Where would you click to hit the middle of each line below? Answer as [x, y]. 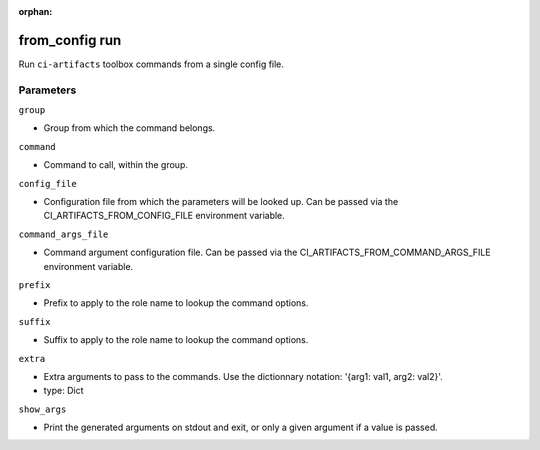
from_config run [70, 40]
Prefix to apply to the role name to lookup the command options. [176, 303]
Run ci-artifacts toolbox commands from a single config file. [151, 64]
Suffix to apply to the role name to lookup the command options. [176, 340]
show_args [42, 409]
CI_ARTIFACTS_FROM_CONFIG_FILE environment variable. [164, 216]
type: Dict [63, 391]
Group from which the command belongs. [129, 128]
